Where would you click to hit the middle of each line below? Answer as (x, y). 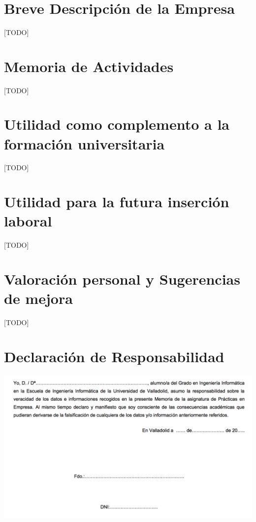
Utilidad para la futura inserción (117, 202)
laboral (28, 221)
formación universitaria (84, 143)
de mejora (38, 298)
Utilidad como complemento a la (117, 124)
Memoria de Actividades (89, 66)
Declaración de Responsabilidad (114, 356)
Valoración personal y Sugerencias (122, 279)
